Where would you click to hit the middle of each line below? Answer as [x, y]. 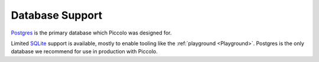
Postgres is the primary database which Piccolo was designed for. [91, 33]
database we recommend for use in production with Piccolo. [84, 51]
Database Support [57, 15]
